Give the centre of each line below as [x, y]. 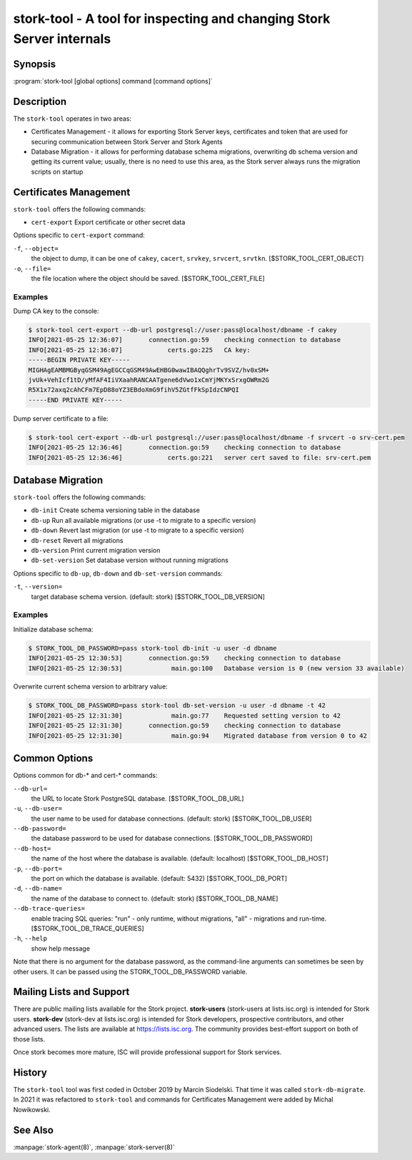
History [30, 1072]
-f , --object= [36, 248]
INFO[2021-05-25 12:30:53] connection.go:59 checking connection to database [185, 658]
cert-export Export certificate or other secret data [108, 222]
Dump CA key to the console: [56, 311]
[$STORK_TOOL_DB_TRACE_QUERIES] [87, 928]
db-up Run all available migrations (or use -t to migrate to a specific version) [144, 520]
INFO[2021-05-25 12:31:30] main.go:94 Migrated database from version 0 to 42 [198, 735]
